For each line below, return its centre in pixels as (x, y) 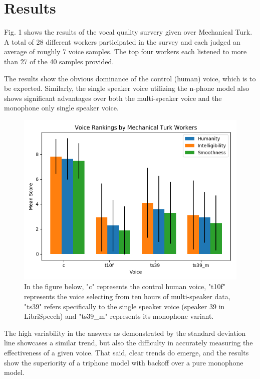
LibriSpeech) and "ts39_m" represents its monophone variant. (119, 316)
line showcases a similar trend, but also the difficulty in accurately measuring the (128, 343)
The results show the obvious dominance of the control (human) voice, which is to (130, 78)
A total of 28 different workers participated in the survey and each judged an (122, 41)
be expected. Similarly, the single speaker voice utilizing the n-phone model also (127, 88)
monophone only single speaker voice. (61, 108)
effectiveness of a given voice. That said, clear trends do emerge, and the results (126, 353)
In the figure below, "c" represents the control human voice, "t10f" (125, 286)
